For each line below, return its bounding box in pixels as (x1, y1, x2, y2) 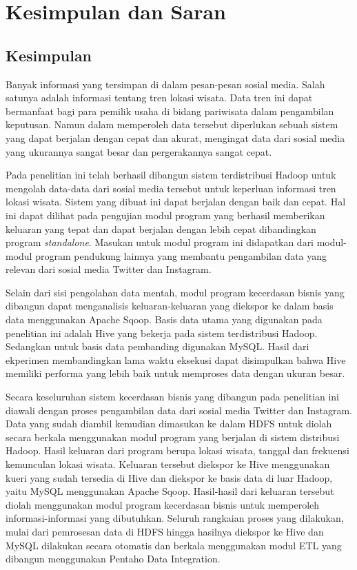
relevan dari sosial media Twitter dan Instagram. (6, 262, 212, 276)
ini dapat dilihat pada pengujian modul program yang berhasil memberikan (6, 207, 325, 222)
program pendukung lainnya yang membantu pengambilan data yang (35, 248, 327, 263)
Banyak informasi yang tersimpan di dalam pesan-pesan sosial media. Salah (6, 77, 325, 91)
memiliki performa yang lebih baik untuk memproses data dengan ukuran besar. (6, 366, 345, 380)
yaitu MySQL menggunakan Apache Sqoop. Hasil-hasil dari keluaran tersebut (6, 484, 334, 498)
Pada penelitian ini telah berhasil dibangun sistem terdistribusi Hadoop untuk (6, 167, 336, 182)
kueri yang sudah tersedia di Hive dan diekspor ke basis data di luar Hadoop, (6, 470, 333, 485)
